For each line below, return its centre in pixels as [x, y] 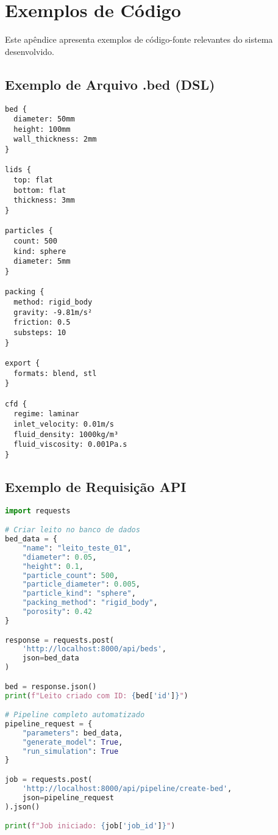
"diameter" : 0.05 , [59, 557]
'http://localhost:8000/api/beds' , [94, 649]
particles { [29, 231]
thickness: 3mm [44, 201]
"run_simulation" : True [70, 751]
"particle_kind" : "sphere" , [79, 594]
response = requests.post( [59, 640]
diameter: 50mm [44, 119]
